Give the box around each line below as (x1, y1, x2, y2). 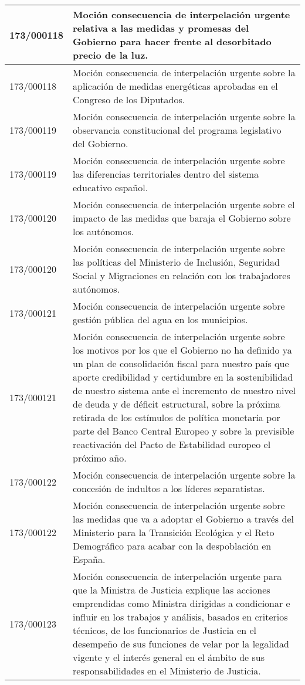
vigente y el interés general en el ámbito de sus (73, 650, 265, 664)
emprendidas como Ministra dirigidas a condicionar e (73, 596, 290, 610)
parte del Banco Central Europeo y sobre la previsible (73, 424, 294, 438)
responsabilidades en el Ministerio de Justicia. (73, 664, 261, 677)
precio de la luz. (73, 48, 148, 62)
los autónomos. (73, 225, 134, 238)
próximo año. (73, 451, 127, 464)
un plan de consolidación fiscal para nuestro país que (73, 357, 289, 370)
